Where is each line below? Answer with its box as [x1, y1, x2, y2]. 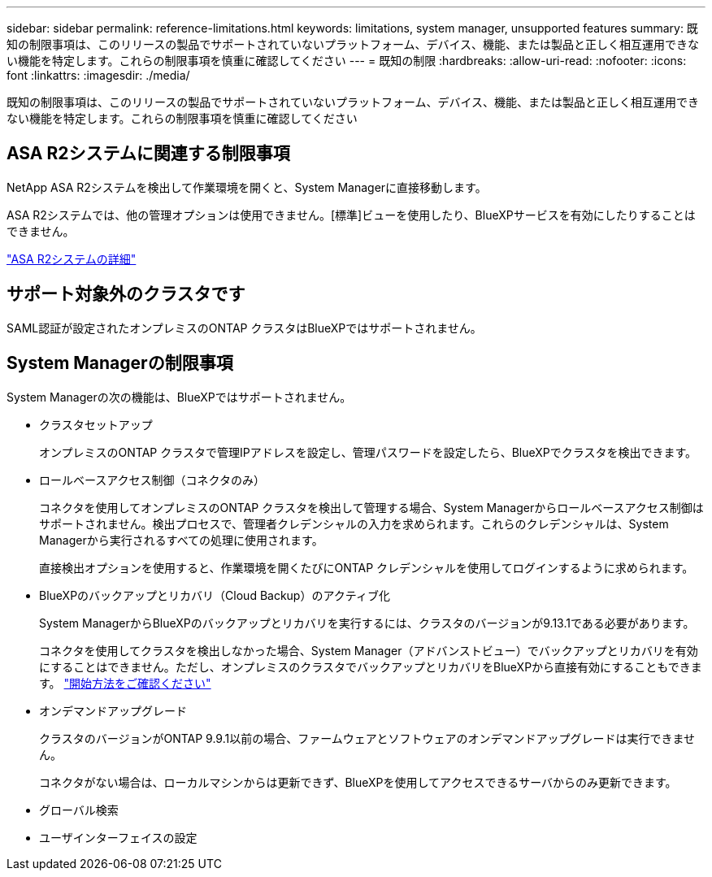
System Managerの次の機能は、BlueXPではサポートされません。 [7, 389, 352, 404]
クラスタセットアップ [39, 417, 153, 432]
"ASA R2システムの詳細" [7, 251, 137, 266]
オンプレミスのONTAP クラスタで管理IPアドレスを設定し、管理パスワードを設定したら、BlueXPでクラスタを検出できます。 [39, 445, 697, 459]
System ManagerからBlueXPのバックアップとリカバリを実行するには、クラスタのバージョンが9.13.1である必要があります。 [39, 615, 695, 630]
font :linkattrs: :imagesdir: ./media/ [7, 68, 190, 82]
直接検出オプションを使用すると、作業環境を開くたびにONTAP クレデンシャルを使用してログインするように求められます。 [39, 560, 694, 575]
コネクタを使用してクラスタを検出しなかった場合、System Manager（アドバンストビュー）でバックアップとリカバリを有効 [39, 643, 698, 658]
